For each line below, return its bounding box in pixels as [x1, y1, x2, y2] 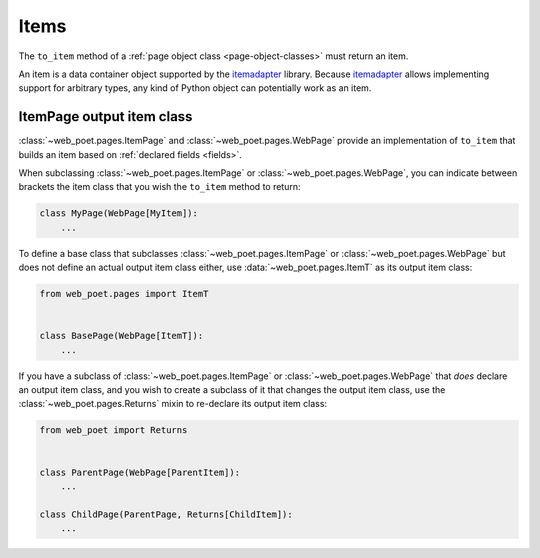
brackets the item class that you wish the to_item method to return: [18, 181, 301, 193]
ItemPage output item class [18, 108, 193, 125]
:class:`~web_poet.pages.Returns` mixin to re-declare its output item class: [18, 398, 328, 410]
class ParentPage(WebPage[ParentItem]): [39, 466, 240, 478]
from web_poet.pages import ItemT [39, 288, 209, 300]
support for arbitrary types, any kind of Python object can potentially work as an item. [18, 82, 372, 94]
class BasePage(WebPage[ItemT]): [39, 330, 204, 342]
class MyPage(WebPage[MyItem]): [39, 208, 199, 219]
